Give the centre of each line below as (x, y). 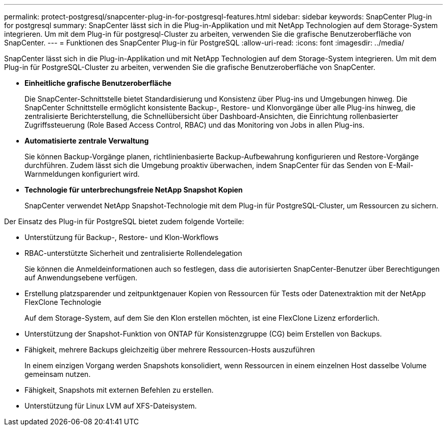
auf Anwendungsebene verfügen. (81, 278)
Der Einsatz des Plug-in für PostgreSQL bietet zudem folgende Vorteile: (124, 221)
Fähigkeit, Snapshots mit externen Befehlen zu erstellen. (119, 390)
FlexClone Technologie (63, 302)
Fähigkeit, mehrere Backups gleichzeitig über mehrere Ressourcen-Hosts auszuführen (170, 350)
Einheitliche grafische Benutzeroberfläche (98, 83)
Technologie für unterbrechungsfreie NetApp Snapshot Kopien (134, 190)
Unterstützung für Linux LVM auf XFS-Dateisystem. (111, 406)
